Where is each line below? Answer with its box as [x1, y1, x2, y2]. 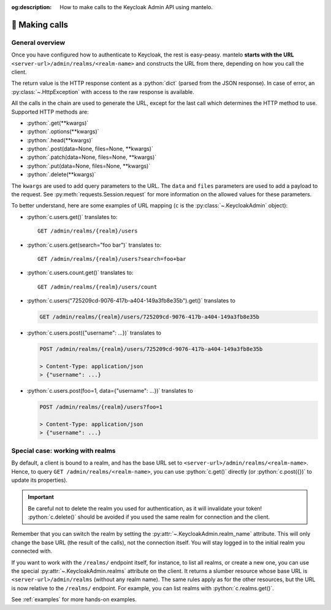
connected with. [11, 547, 52, 555]
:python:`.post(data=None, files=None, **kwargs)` [26, 145, 153, 153]
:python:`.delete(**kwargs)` [26, 171, 96, 178]
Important [28, 493, 55, 501]
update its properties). [11, 476, 67, 484]
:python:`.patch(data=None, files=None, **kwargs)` [26, 153, 157, 161]
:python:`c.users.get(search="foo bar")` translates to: [26, 241, 162, 249]
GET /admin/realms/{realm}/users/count [37, 283, 158, 290]
